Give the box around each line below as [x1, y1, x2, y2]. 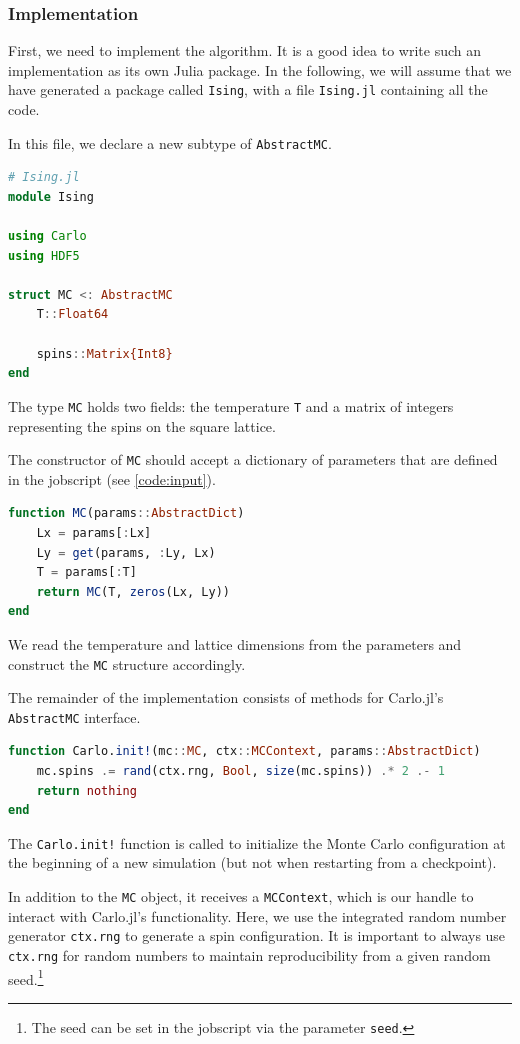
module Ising [8, 189, 94, 204]
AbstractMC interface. [8, 706, 141, 727]
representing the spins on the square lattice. [8, 415, 276, 436]
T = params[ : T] [36, 565, 137, 580]
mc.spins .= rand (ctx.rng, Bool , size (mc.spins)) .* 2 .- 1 [36, 764, 445, 778]
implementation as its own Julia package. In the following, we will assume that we [8, 59, 512, 80]
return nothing [36, 783, 137, 798]
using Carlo [8, 229, 87, 244]
